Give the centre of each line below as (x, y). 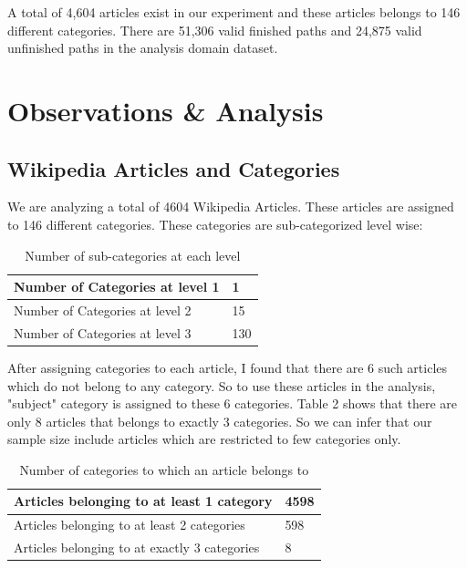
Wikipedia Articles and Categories (174, 168)
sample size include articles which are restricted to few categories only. (204, 439)
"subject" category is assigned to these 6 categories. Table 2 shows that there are (232, 403)
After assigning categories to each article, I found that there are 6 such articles (228, 367)
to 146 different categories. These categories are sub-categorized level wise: (215, 224)
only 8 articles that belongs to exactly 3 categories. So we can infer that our (220, 421)
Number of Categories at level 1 (117, 287)
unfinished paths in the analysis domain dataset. (143, 48)
